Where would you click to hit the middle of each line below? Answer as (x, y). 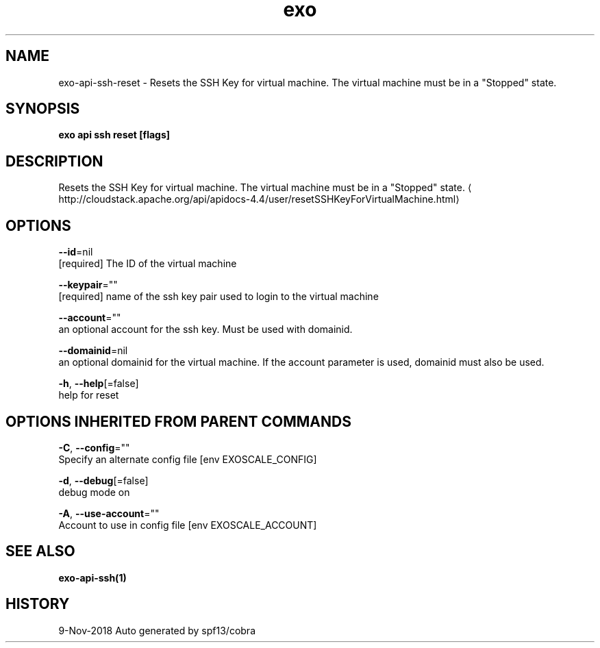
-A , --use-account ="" (109, 513)
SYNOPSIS (43, 109)
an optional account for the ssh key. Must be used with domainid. (205, 329)
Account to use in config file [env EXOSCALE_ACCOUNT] (188, 525)
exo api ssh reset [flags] (114, 135)
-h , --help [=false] (99, 384)
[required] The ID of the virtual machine (148, 264)
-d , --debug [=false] (103, 480)
